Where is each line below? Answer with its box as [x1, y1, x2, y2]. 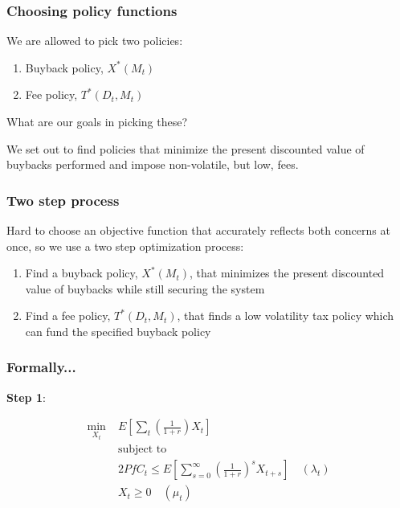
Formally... [6, 357, 76, 377]
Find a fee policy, [25, 307, 111, 324]
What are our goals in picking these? [6, 113, 188, 129]
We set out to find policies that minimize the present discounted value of [6, 140, 365, 157]
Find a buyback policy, [25, 264, 138, 281]
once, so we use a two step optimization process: [6, 237, 244, 254]
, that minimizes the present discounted [189, 264, 385, 281]
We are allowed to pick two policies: [6, 32, 183, 49]
